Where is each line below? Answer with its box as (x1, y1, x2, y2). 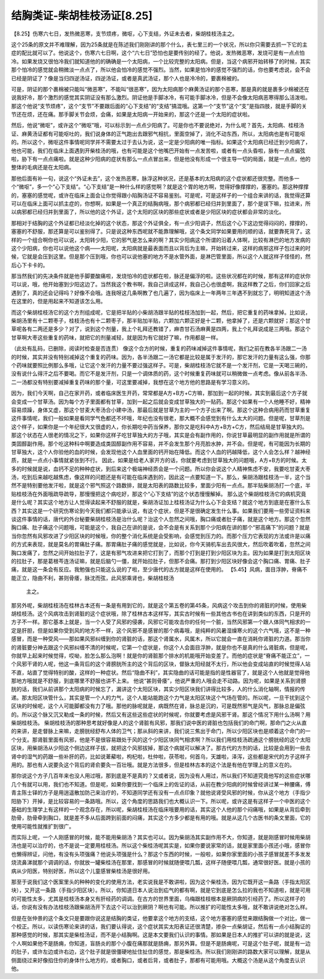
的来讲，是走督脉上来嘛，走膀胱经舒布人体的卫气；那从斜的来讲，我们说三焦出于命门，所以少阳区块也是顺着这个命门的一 (11, 727, 311, 735)
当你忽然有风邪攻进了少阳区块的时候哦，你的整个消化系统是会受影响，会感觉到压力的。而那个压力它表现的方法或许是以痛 (11, 532, 311, 540)
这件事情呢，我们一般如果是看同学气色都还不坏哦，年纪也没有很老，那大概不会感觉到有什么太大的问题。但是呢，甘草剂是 (11, 415, 311, 422)
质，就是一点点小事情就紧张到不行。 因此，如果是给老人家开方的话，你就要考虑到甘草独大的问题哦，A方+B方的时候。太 (11, 457, 307, 464)
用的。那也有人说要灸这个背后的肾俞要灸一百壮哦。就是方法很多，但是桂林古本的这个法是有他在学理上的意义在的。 (11, 761, 295, 768)
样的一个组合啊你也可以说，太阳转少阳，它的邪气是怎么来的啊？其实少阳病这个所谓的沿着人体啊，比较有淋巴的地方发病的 (11, 236, 311, 243)
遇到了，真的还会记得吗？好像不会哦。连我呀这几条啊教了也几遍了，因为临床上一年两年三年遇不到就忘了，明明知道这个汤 (11, 289, 311, 297)
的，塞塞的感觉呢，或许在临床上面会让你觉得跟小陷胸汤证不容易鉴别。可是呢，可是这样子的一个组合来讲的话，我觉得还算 (11, 191, 311, 199)
